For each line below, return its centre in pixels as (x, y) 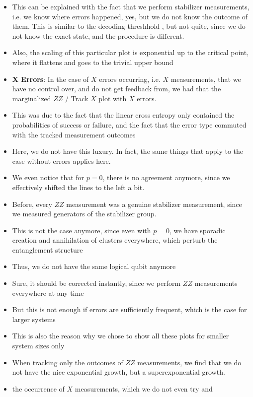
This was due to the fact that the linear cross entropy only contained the (123, 115)
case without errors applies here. (61, 161)
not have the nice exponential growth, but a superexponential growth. (119, 372)
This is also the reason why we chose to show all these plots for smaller (121, 336)
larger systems (34, 319)
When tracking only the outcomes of (68, 362)
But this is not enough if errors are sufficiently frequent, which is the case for (129, 309)
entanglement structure (47, 249)
